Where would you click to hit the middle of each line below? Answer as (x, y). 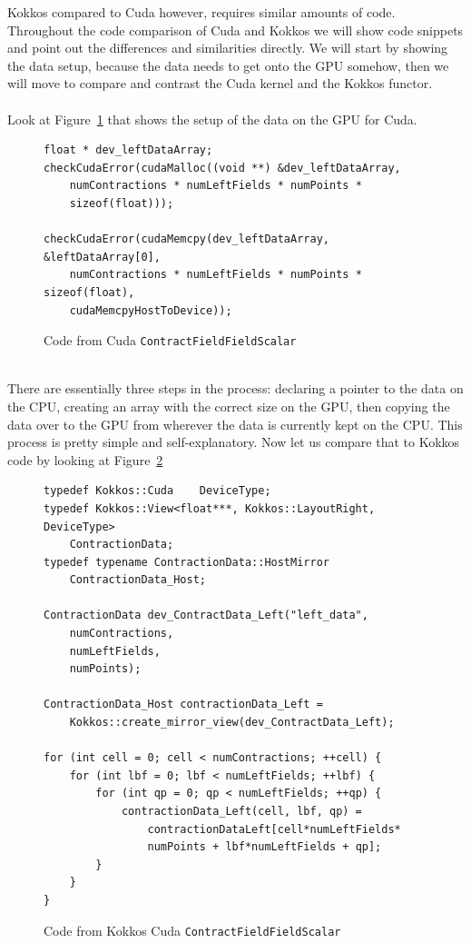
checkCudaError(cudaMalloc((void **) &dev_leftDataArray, (222, 168)
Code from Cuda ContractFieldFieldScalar (170, 340)
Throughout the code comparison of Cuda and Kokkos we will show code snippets (235, 30)
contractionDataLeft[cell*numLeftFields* (274, 829)
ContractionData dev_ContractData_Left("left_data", (206, 615)
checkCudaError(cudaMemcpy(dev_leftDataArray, (186, 239)
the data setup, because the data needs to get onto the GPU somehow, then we (228, 65)
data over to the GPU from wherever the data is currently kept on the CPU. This (235, 424)
